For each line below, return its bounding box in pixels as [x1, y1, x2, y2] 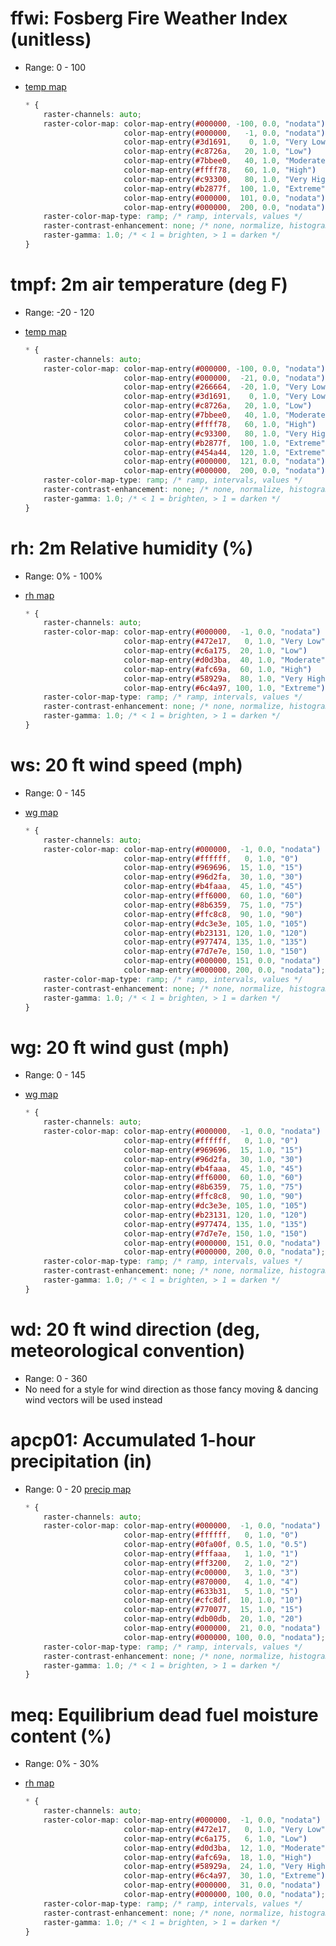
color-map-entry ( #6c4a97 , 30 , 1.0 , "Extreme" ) [123, 1871, 326, 1881]
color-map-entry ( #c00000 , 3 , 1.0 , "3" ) [123, 1567, 299, 1577]
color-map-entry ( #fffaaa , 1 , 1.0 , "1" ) [123, 1549, 299, 1559]
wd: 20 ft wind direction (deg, [10, 1318, 261, 1341]
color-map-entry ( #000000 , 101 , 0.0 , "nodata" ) [123, 193, 326, 203]
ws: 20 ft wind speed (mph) [10, 754, 243, 777]
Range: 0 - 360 [24, 1372, 88, 1384]
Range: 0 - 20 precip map [24, 1483, 132, 1495]
